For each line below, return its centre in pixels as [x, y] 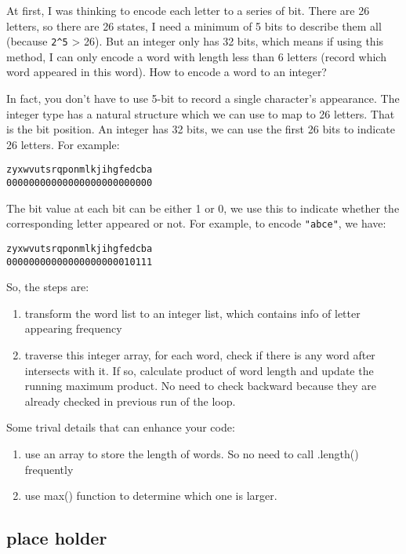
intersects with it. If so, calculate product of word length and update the [199, 370]
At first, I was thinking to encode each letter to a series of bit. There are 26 [188, 10]
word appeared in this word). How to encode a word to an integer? [167, 72]
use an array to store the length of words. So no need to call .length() [192, 454]
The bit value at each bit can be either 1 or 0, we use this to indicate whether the [203, 208]
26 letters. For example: [63, 144]
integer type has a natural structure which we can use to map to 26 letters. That [201, 113]
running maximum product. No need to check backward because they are [201, 386]
